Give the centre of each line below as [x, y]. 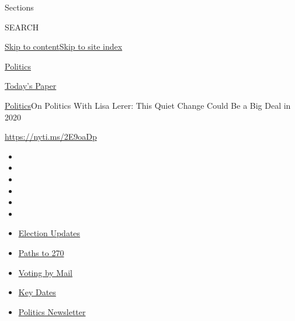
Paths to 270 [41, 252]
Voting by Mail [45, 272]
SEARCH [22, 27]
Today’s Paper [31, 86]
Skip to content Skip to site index [64, 46]
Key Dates [37, 292]
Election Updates [49, 233]
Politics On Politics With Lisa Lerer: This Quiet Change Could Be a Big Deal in [148, 105]
